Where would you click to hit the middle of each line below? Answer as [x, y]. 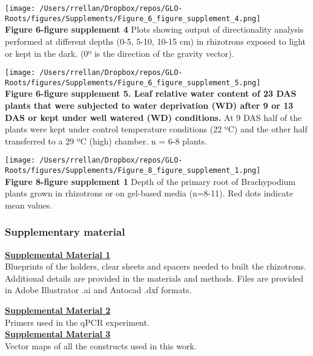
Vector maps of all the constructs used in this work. [101, 345]
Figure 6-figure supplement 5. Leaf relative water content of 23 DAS [151, 93]
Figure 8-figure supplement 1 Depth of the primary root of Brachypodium [150, 181]
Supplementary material [65, 232]
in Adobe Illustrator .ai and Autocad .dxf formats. [98, 290]
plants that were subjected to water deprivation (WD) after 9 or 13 [149, 105]
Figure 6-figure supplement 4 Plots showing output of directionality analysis [154, 29]
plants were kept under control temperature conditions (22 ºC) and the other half [156, 129]
